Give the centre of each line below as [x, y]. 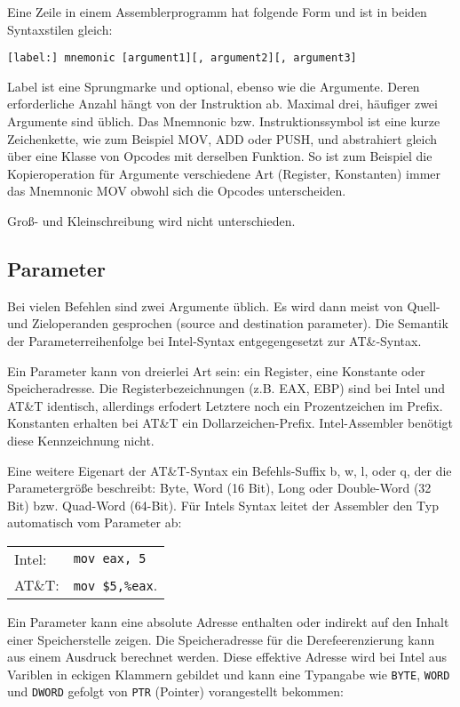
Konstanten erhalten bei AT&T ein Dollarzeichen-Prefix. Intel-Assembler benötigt [230, 423]
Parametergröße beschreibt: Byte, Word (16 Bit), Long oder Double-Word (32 [219, 488]
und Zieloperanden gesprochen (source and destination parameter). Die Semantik [228, 323]
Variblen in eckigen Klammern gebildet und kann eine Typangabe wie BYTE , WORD [229, 674]
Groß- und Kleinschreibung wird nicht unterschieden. [151, 221]
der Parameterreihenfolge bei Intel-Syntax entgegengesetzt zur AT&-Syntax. [214, 340]
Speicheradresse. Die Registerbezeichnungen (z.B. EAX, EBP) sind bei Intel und [226, 388]
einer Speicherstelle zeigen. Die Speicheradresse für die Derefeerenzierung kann [221, 639]
